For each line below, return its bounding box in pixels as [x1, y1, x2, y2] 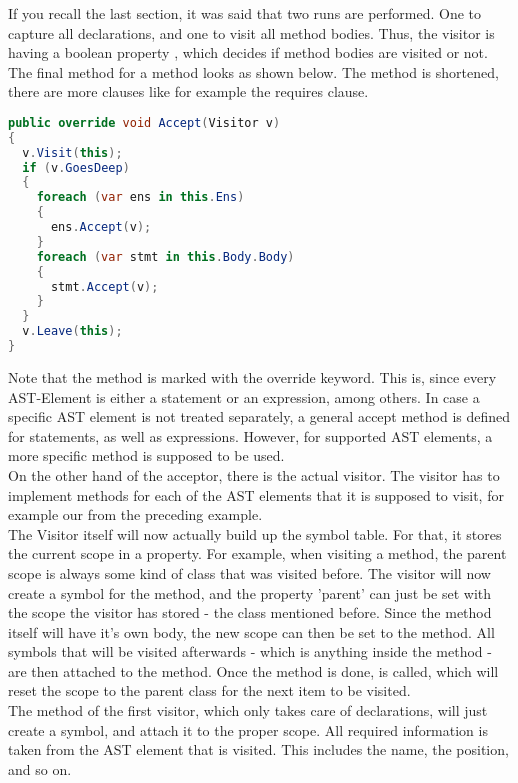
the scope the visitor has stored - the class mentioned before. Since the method [8, 602, 492, 623]
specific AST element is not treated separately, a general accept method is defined [8, 406, 511, 427]
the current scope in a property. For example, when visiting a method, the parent [8, 543, 507, 564]
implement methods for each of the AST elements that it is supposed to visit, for [8, 484, 504, 505]
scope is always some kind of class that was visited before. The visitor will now [8, 562, 491, 583]
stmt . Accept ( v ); [50, 279, 159, 294]
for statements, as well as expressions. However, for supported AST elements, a [8, 425, 493, 446]
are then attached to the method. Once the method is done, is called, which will [8, 660, 499, 681]
